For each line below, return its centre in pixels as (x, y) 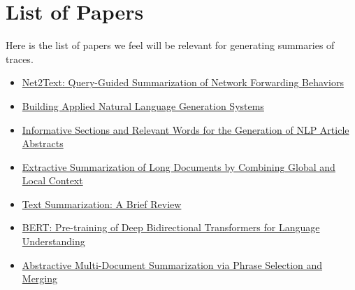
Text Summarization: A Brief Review (102, 203)
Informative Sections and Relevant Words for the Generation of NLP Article (186, 129)
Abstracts (43, 143)
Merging (40, 278)
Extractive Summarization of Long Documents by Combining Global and (179, 166)
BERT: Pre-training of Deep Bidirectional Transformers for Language (171, 227)
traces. (20, 58)
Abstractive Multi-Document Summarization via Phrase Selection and (172, 264)
